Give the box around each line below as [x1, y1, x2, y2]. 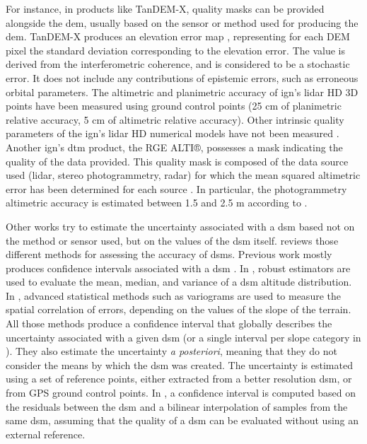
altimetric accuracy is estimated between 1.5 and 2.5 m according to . [6, 195, 308, 210]
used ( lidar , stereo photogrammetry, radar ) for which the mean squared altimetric [6, 168, 361, 182]
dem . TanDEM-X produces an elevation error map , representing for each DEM [6, 29, 350, 44]
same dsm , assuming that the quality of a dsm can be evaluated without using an [6, 413, 359, 428]
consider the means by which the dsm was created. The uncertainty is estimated [6, 357, 353, 372]
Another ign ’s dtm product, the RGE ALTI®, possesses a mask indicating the [6, 139, 343, 154]
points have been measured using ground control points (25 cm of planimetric [6, 98, 342, 113]
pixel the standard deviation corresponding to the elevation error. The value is [6, 42, 345, 57]
